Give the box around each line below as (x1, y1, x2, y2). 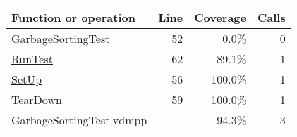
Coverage (194, 9, 246, 25)
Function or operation (11, 9, 135, 25)
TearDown (11, 91, 62, 107)
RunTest (11, 51, 53, 67)
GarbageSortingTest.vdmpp (11, 112, 147, 128)
